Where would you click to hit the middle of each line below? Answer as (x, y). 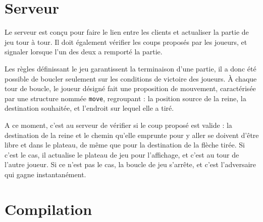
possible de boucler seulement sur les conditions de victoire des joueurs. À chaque (131, 78)
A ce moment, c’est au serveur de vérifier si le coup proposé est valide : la (118, 125)
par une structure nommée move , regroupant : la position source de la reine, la (125, 98)
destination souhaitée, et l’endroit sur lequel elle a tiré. (89, 108)
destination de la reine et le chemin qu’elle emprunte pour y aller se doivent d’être (132, 135)
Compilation (48, 209)
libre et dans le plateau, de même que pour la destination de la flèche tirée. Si (125, 145)
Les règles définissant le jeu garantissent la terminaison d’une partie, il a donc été (130, 68)
